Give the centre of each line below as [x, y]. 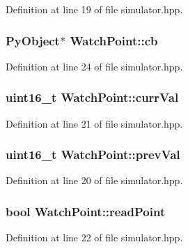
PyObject [33, 40]
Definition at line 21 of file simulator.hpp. [94, 123]
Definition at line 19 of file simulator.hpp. [94, 9]
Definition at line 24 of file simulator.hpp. [94, 66]
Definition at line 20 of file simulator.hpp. [94, 180]
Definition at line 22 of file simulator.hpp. [94, 237]
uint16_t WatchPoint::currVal [92, 97]
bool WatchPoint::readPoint [86, 211]
